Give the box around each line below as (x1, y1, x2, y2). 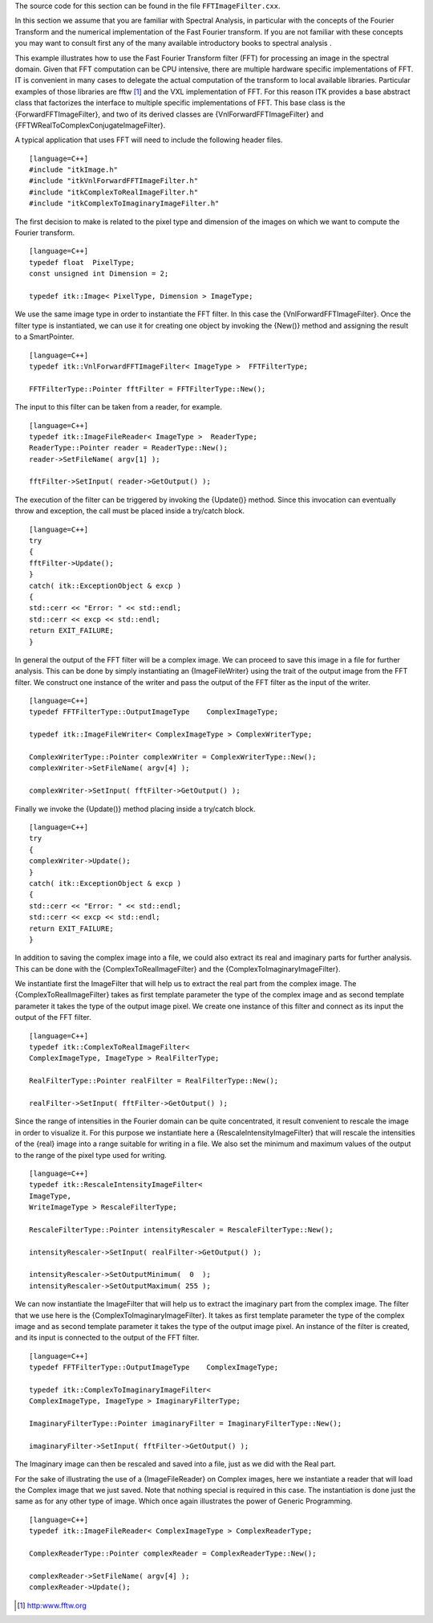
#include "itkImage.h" (29, 165, 119, 174)
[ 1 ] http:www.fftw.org (17, 1601, 87, 1610)
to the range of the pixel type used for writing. (14, 1150, 168, 1160)
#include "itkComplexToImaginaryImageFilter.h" (29, 199, 220, 208)
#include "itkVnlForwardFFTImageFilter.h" (29, 177, 199, 186)
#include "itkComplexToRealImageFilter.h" (29, 187, 199, 197)
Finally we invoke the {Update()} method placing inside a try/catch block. (14, 804, 256, 814)
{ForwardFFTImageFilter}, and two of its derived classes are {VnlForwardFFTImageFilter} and (14, 109, 324, 119)
